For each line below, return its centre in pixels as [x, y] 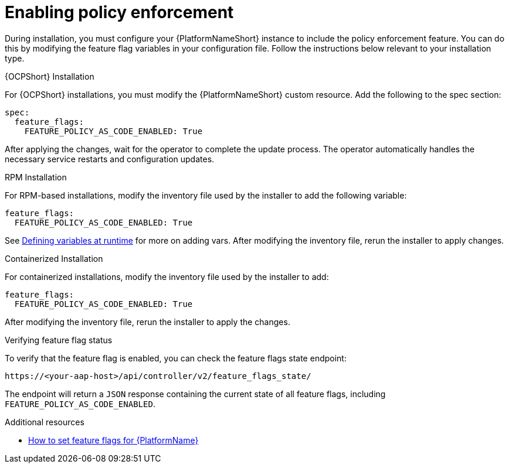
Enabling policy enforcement [119, 12]
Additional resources [45, 422]
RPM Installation [36, 177]
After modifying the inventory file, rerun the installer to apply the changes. [147, 322]
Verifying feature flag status [59, 340]
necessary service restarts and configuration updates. [110, 159]
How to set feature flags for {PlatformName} [113, 440]
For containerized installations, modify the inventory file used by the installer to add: [167, 276]
